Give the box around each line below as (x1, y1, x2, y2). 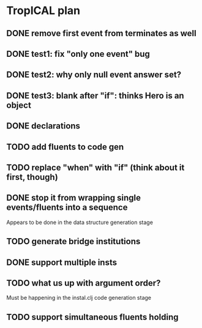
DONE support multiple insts (6, 257, 118, 267)
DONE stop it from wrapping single (6, 193, 141, 203)
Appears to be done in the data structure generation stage (6, 218, 153, 226)
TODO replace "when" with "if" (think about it (6, 162, 185, 173)
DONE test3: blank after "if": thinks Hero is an (6, 90, 185, 101)
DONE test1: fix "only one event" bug (6, 48, 150, 59)
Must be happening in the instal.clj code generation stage (6, 294, 152, 302)
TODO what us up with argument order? (6, 278, 161, 288)
